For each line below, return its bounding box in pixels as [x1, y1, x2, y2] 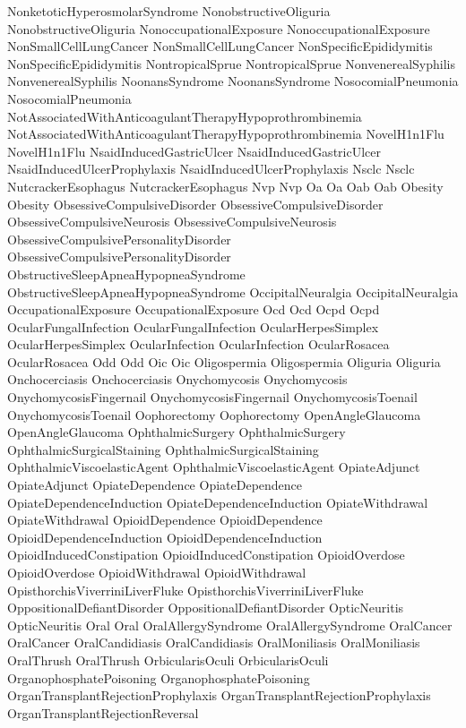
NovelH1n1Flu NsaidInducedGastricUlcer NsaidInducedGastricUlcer [7, 141, 381, 160]
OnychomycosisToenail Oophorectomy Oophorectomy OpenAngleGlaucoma [7, 405, 421, 424]
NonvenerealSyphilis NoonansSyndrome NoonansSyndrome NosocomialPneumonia [7, 72, 459, 90]
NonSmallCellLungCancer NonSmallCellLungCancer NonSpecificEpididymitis [7, 37, 433, 56]
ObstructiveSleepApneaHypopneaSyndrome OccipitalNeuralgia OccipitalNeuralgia [7, 282, 459, 301]
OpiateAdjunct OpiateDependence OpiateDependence [7, 475, 303, 494]
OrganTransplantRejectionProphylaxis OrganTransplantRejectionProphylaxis [7, 686, 431, 705]
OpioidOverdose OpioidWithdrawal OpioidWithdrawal [7, 563, 306, 581]
